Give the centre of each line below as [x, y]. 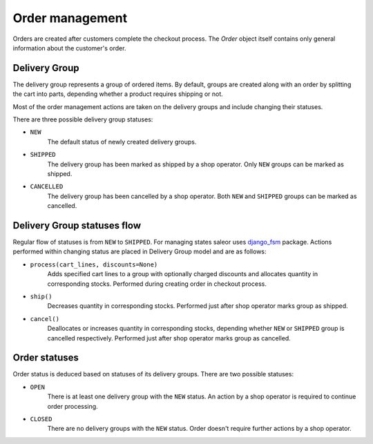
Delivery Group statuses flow [77, 225]
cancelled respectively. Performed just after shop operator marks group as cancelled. [169, 338]
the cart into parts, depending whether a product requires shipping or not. [118, 94]
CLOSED [41, 419]
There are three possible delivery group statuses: [83, 119]
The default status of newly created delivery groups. [122, 142]
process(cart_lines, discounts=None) [94, 264]
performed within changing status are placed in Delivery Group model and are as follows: [140, 251]
